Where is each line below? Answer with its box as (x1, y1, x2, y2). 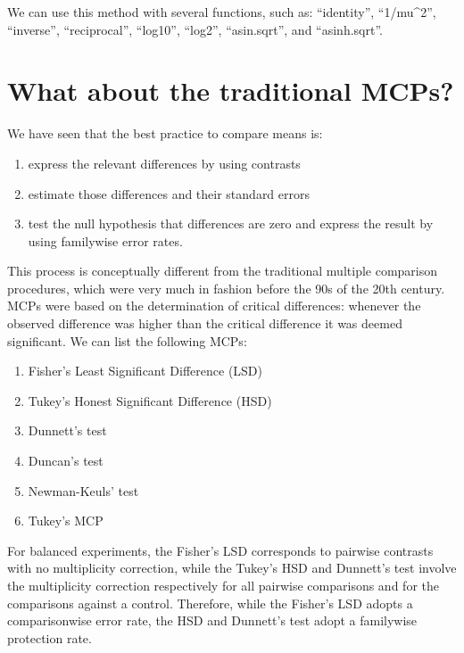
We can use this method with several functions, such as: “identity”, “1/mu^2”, (7, 3, 436, 21)
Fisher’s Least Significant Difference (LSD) (28, 361, 263, 380)
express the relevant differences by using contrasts (28, 153, 301, 172)
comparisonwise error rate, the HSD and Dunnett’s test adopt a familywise (7, 611, 418, 630)
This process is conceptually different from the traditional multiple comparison (7, 261, 438, 280)
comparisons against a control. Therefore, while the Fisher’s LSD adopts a (7, 593, 413, 612)
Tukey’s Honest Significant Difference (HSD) (28, 391, 272, 409)
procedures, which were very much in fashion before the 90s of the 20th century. (7, 278, 445, 297)
